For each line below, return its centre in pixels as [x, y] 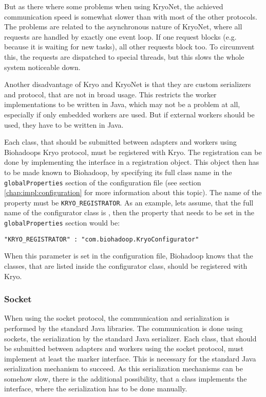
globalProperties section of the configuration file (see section [103, 182]
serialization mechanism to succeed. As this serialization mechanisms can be [123, 368]
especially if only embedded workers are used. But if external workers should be [129, 114]
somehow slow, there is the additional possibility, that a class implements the [126, 378]
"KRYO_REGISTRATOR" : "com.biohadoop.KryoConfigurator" [102, 239]
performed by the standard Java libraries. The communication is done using [123, 328]
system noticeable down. [42, 67]
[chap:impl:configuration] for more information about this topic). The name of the [133, 192]
